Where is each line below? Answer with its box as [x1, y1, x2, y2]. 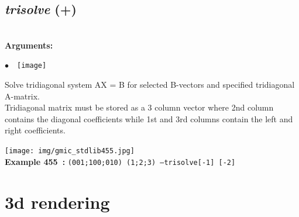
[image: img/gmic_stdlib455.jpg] [5, 147, 135, 156]
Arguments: [5, 39, 53, 51]
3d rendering [5, 190, 110, 213]
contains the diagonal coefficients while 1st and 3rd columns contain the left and [5, 112, 293, 125]
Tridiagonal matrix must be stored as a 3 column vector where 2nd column [5, 101, 274, 113]
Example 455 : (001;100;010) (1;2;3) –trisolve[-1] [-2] [5, 155, 236, 167]
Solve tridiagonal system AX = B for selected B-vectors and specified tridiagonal [5, 78, 295, 91]
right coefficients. [5, 124, 66, 136]
